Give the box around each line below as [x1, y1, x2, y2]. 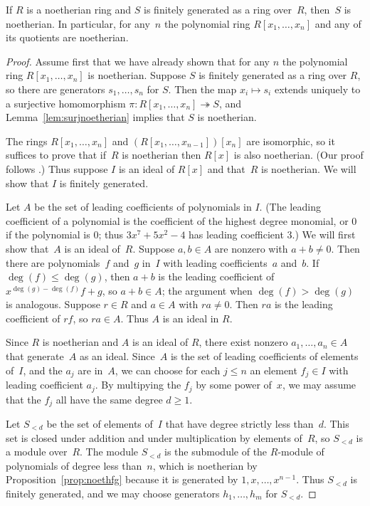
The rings [6, 133, 48, 148]
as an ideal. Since [79, 349, 155, 364]
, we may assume [282, 377, 356, 392]
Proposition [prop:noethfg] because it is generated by [6, 472, 238, 487]
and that [207, 161, 245, 176]
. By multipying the [95, 377, 181, 392]
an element [250, 362, 297, 377]
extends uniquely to [274, 81, 361, 96]
